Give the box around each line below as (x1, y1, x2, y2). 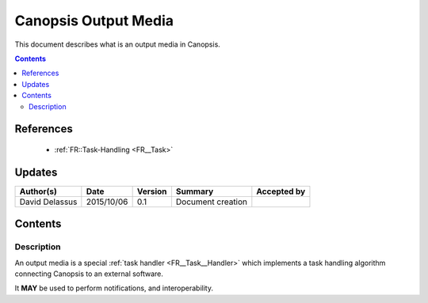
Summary (175, 186, 214, 197)
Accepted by (256, 186, 306, 197)
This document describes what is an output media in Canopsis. (14, 40, 221, 49)
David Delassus (19, 196, 78, 207)
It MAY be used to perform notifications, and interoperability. (14, 283, 214, 293)
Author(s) (19, 186, 57, 197)
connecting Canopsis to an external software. (14, 269, 164, 278)
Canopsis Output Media (14, 12, 174, 29)
